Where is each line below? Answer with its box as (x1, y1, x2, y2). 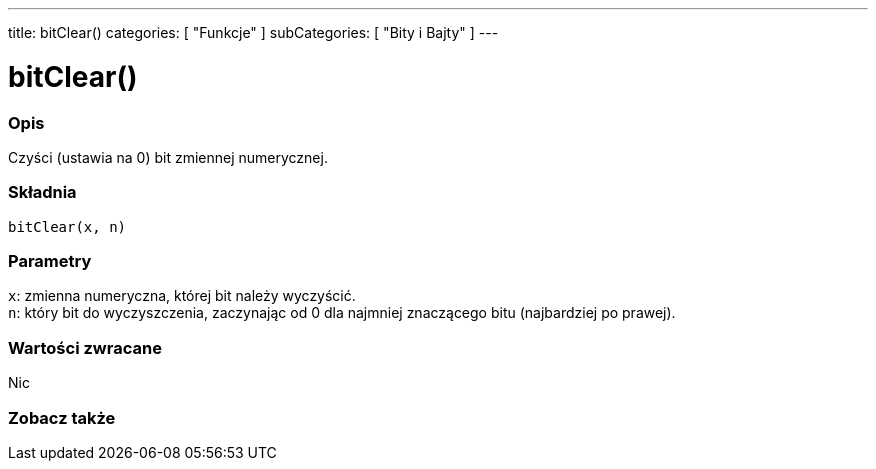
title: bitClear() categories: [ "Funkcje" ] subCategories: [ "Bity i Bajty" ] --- (8, 24, 499, 41)
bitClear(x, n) (8, 218, 127, 235)
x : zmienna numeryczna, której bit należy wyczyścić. (8, 287, 356, 305)
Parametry (8, 251, 92, 271)
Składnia (8, 182, 77, 203)
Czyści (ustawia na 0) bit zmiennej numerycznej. (8, 148, 328, 166)
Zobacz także (8, 407, 116, 428)
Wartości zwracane (8, 337, 162, 358)
